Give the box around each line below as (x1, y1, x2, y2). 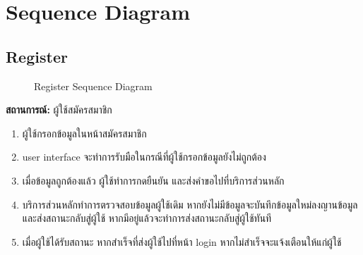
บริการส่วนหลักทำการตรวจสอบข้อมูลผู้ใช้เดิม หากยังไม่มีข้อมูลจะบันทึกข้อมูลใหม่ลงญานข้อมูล (22, 197, 358, 211)
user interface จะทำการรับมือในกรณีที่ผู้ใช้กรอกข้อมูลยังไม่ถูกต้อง (22, 149, 266, 164)
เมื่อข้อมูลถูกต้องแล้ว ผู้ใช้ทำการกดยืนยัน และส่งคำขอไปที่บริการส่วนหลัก (22, 173, 285, 187)
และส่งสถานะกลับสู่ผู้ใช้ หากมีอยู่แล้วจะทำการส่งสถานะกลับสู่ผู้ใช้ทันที (22, 211, 272, 225)
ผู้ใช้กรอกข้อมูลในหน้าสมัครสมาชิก (22, 125, 147, 140)
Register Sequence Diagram (34, 78, 153, 93)
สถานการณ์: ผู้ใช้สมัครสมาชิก (6, 102, 112, 117)
